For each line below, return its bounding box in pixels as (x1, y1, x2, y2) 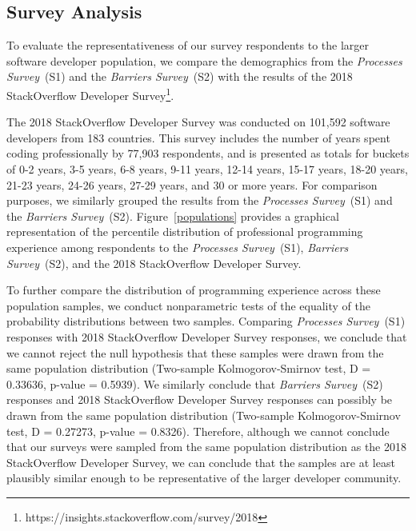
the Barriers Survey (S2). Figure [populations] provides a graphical (6, 207, 339, 224)
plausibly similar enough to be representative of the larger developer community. (6, 469, 402, 486)
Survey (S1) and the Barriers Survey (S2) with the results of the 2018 (6, 68, 353, 85)
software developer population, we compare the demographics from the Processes (6, 52, 402, 69)
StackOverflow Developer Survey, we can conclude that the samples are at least (6, 453, 395, 470)
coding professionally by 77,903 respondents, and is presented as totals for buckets (6, 145, 410, 162)
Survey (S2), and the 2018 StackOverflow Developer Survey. (6, 254, 302, 271)
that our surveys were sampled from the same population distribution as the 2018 (6, 438, 406, 455)
